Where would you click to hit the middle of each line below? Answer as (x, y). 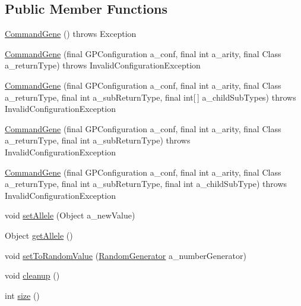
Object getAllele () (39, 235)
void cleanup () (32, 275)
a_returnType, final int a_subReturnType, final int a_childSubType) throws (146, 184)
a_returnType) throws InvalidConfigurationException (103, 65)
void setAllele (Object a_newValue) (70, 215)
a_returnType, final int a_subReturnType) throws (98, 140)
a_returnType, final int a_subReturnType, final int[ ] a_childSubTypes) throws (150, 97)
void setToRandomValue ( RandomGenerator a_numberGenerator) (126, 255)
